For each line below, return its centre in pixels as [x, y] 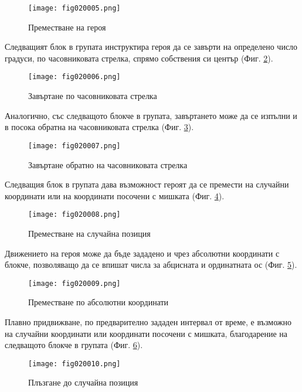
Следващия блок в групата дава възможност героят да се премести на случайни [147, 184]
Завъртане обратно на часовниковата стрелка [108, 164]
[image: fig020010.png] [74, 364]
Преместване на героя [67, 27]
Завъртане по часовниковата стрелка [93, 96]
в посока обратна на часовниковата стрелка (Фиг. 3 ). [99, 127]
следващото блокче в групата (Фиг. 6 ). [74, 345]
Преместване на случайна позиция [89, 233]
